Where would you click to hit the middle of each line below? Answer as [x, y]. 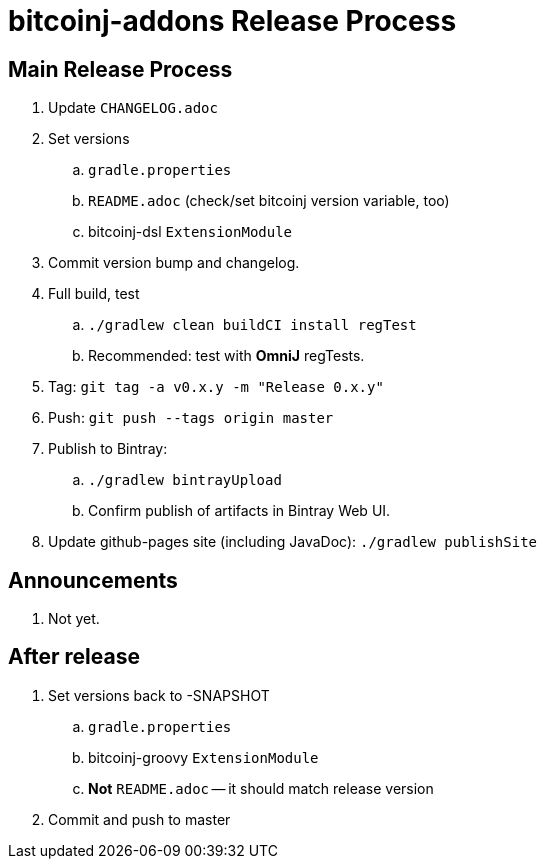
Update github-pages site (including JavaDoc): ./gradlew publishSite [292, 542]
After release [74, 657]
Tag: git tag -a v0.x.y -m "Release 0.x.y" [216, 387]
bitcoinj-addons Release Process [232, 21]
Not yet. [74, 619]
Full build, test [94, 294]
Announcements [93, 580]
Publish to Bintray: [108, 449]
